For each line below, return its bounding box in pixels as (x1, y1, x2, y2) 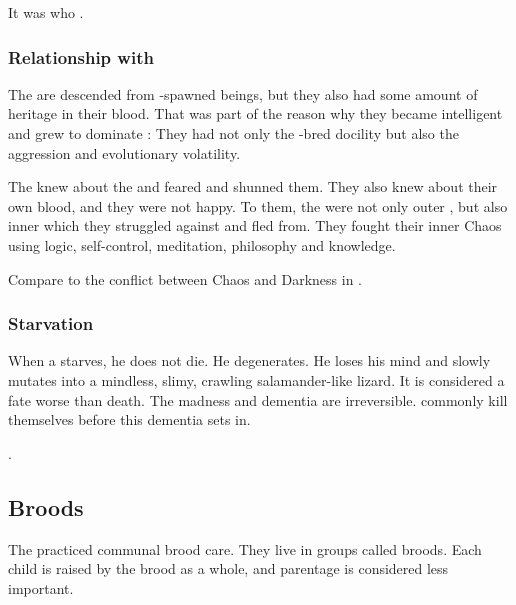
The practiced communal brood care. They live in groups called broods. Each (8, 538, 482, 559)
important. (8, 577, 74, 598)
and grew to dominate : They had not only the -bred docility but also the (8, 123, 459, 143)
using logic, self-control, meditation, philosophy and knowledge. (8, 234, 396, 255)
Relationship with (8, 44, 154, 69)
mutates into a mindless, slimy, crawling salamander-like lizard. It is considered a (8, 369, 505, 390)
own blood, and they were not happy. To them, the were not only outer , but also (8, 195, 508, 216)
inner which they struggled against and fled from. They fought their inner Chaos (8, 215, 502, 236)
